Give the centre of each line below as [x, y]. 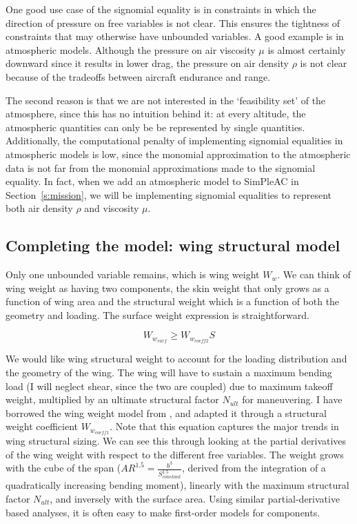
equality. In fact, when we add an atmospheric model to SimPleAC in [152, 181]
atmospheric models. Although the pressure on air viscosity [131, 49]
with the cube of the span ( [63, 468]
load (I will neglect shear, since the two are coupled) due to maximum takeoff [169, 386]
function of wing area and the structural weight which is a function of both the [173, 301]
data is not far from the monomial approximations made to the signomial [161, 167]
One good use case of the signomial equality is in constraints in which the [161, 9]
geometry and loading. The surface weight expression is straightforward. [157, 314]
